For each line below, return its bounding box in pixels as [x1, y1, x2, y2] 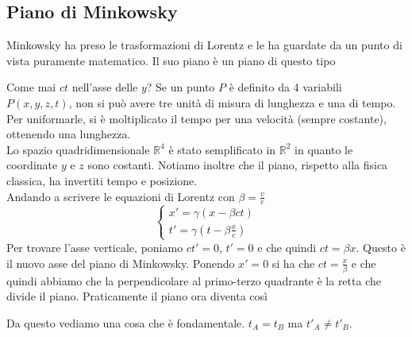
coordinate [6, 157, 58, 173]
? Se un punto [146, 79, 215, 95]
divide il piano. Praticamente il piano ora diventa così [6, 288, 268, 304]
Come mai [6, 79, 56, 95]
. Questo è [356, 238, 406, 255]
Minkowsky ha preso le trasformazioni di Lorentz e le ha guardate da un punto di [6, 37, 402, 53]
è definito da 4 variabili [229, 79, 342, 95]
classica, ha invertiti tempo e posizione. [6, 172, 198, 188]
